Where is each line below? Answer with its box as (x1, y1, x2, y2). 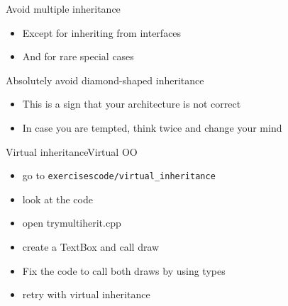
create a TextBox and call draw (22, 239, 160, 254)
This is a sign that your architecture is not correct (22, 96, 241, 111)
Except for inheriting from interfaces (22, 25, 182, 40)
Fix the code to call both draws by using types (22, 263, 226, 278)
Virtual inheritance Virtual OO (6, 144, 138, 159)
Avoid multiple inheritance (6, 1, 121, 16)
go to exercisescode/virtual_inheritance (22, 168, 216, 183)
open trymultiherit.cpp (22, 215, 121, 230)
